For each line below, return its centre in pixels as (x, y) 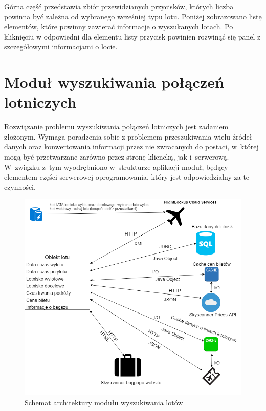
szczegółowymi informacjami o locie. (61, 46)
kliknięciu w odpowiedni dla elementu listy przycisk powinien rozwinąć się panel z (132, 36)
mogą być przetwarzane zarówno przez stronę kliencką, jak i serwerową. (117, 157)
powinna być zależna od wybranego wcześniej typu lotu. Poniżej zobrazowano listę (133, 16)
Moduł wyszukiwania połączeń (114, 82)
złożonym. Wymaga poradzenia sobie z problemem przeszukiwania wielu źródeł (128, 136)
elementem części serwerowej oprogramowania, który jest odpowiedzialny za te (127, 177)
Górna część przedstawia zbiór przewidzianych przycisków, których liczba (119, 6)
